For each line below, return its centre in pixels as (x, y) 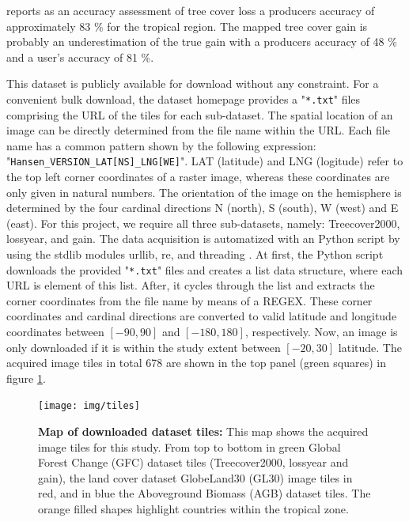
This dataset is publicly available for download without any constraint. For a (193, 83)
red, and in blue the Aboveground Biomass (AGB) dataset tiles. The (204, 493)
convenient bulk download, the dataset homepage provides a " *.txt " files (184, 98)
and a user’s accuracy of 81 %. (80, 57)
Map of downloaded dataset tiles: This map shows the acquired (203, 431)
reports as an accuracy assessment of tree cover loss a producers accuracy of (191, 10)
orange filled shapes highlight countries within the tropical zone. (193, 509)
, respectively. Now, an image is (321, 332)
